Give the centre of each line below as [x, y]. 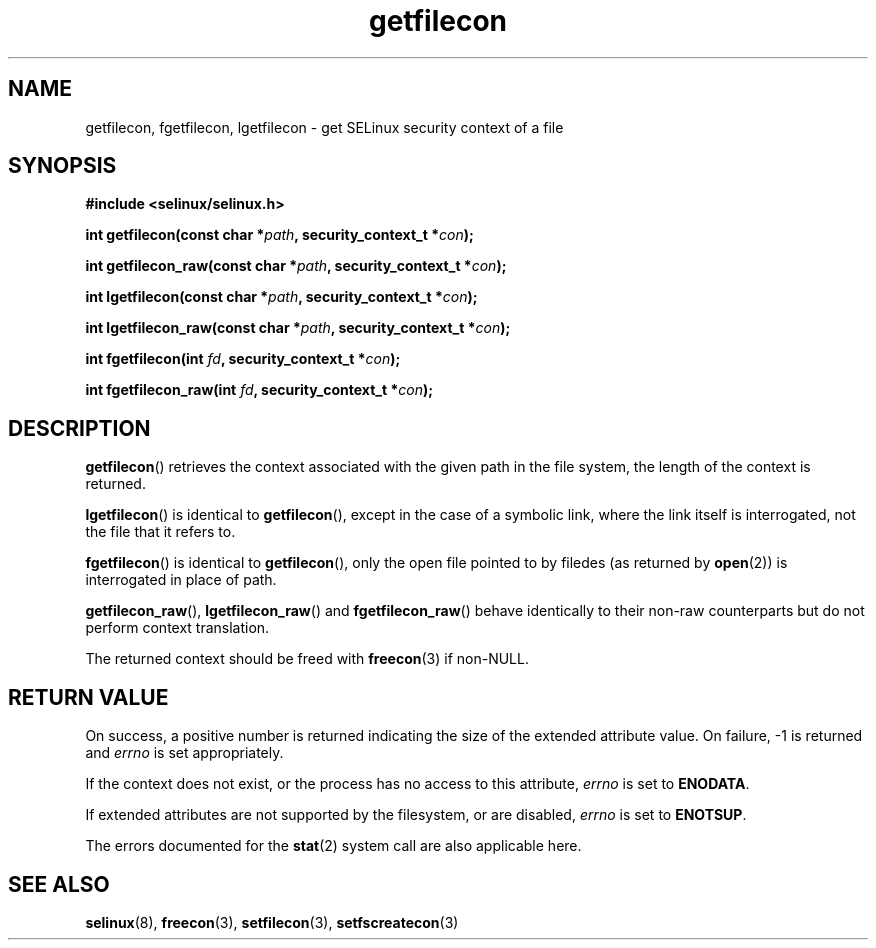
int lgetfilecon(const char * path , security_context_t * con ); [281, 297]
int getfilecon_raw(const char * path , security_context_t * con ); [296, 266]
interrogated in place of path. [181, 580]
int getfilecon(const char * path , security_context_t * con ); [279, 235]
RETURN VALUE [88, 697]
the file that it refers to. [160, 532]
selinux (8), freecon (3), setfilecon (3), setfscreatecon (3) [272, 922]
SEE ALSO [59, 884]
